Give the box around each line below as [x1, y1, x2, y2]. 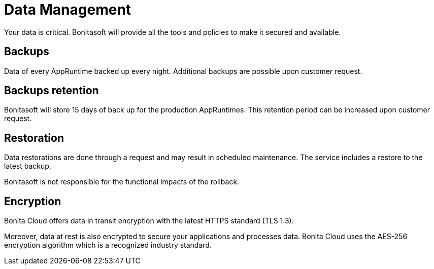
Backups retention [4, 84, 99, 97]
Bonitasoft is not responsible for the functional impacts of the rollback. [4, 177, 240, 186]
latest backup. [4, 162, 51, 171]
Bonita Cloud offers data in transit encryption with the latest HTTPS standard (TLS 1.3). [4, 216, 294, 225]
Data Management [4, 1, 131, 18]
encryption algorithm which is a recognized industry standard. [4, 241, 212, 250]
